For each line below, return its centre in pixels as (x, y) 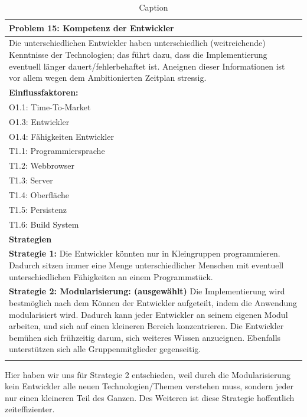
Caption (153, 7)
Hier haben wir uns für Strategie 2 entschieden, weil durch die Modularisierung (148, 374)
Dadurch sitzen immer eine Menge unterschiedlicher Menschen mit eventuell (146, 265)
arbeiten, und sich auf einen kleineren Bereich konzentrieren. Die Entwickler (146, 326)
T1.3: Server (31, 180)
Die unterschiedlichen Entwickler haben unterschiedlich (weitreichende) (137, 43)
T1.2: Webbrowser (42, 165)
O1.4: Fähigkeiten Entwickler (61, 136)
